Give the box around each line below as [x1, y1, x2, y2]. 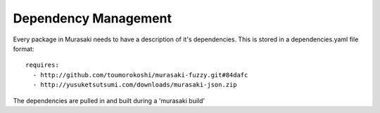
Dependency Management [13, 11, 172, 26]
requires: [25, 61, 59, 69]
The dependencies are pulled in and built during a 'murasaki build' [13, 96, 205, 105]
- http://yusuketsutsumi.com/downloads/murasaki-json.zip [32, 81, 237, 89]
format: [13, 44, 34, 53]
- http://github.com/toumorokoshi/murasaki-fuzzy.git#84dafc [32, 71, 248, 79]
